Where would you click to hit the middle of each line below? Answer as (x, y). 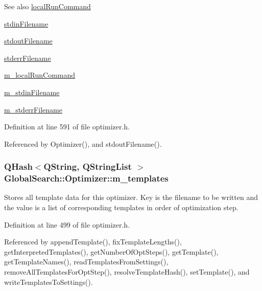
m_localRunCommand (40, 75)
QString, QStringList (88, 166)
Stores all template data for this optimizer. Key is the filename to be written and (131, 197)
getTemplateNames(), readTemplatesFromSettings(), (86, 262)
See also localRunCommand (47, 6)
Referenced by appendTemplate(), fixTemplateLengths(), (93, 242)
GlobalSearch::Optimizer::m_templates (86, 178)
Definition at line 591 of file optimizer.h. (67, 127)
